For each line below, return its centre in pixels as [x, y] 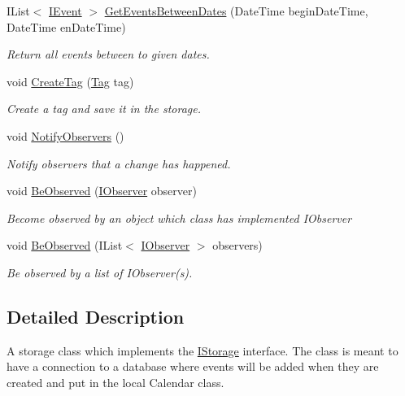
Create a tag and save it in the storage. [104, 109]
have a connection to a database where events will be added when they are [193, 366]
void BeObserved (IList [65, 245]
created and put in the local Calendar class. [115, 382]
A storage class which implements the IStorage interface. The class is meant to [202, 350]
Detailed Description [96, 316]
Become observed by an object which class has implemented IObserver [179, 218]
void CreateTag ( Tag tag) [70, 81]
